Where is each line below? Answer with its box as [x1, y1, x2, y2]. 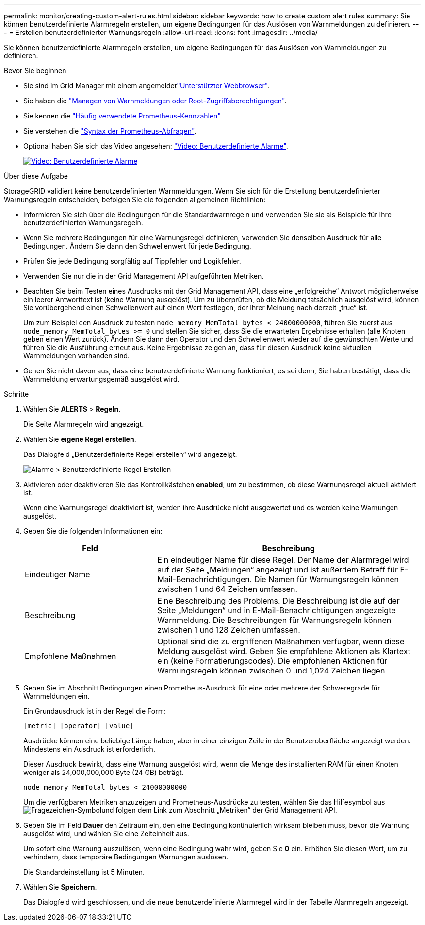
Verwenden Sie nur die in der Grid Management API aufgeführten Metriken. [23, 272, 264, 280]
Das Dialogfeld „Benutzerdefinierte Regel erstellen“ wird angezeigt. [23, 450, 237, 458]
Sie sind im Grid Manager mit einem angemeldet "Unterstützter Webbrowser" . [23, 82, 270, 90]
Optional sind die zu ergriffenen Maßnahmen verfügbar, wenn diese [157, 637, 405, 646]
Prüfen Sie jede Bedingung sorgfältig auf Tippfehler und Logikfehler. [23, 257, 241, 265]
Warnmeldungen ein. [23, 692, 90, 700]
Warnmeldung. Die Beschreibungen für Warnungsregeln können [157, 615, 392, 625]
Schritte [4, 390, 29, 398]
